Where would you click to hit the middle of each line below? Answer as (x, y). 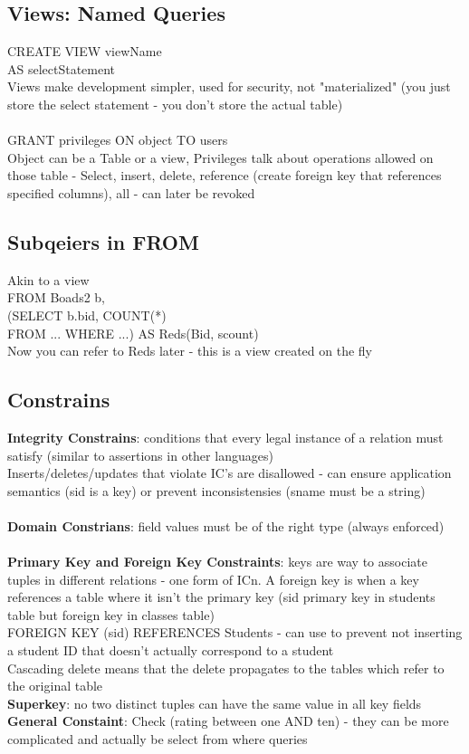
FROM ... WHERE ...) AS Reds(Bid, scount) (133, 333)
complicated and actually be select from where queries (158, 739)
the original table (55, 686)
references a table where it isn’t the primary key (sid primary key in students (221, 597)
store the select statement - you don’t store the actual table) (175, 104)
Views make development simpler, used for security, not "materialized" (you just (229, 86)
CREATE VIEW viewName (85, 51)
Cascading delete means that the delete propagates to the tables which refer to (226, 668)
